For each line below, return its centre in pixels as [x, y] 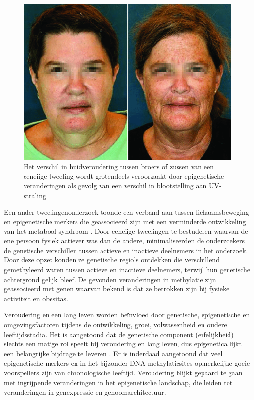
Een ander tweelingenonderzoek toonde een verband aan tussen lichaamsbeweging [127, 212]
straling [35, 195]
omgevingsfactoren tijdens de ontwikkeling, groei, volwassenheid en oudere [115, 325]
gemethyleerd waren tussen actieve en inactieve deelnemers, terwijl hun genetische [127, 270]
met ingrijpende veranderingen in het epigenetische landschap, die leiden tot [118, 382]
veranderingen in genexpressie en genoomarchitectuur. [85, 392]
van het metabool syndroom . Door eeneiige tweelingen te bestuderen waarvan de [126, 231]
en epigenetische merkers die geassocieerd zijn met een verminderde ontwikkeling [125, 221]
